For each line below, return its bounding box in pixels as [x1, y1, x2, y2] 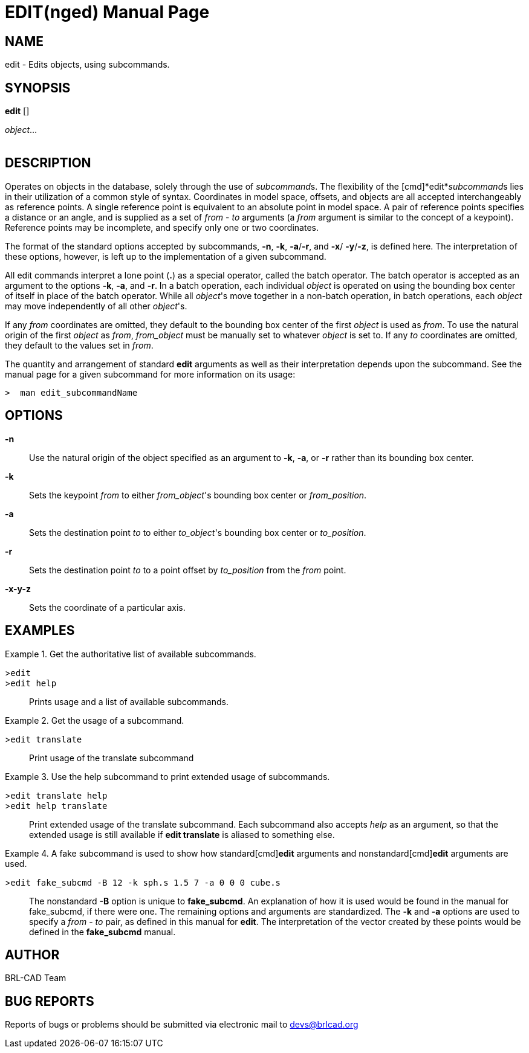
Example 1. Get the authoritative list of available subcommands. [5, 648, 256, 659]
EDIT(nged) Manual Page [5, 2, 210, 22]
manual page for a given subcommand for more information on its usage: [5, 369, 296, 379]
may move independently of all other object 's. [5, 300, 187, 311]
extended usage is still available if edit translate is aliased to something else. [29, 829, 335, 840]
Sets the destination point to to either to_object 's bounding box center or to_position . [29, 527, 366, 538]
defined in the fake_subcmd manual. [29, 926, 176, 937]
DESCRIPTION [5, 155, 91, 171]
